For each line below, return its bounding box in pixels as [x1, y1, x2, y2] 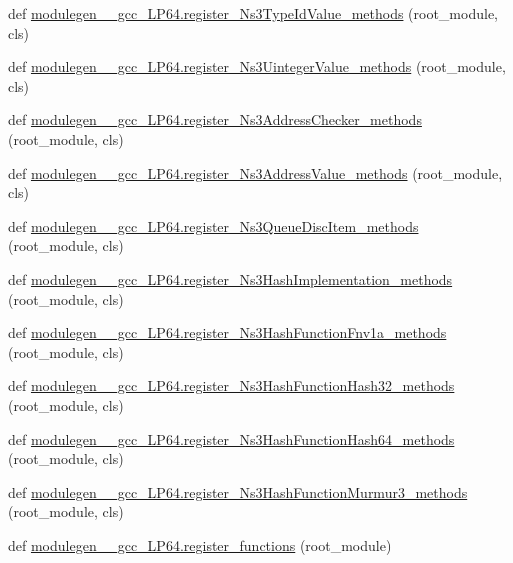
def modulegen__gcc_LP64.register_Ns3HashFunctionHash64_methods [8, 428, 455, 449]
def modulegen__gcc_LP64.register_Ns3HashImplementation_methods [8, 268, 453, 289]
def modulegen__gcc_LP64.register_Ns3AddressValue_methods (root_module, [8, 162, 503, 183]
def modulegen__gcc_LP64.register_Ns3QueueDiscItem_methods [8, 215, 419, 236]
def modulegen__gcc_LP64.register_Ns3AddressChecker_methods [8, 109, 422, 130]
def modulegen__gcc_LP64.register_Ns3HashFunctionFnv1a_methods [8, 322, 447, 343]
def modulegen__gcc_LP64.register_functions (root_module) [8, 534, 392, 555]
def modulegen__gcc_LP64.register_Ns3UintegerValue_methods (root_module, [8, 56, 506, 77]
